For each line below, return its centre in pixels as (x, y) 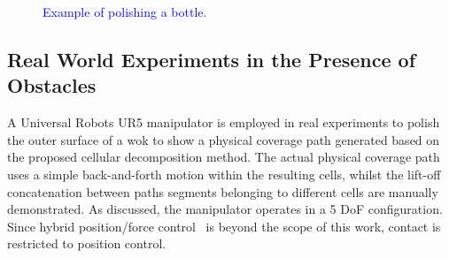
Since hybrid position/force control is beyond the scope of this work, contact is (224, 226)
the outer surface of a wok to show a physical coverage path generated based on (224, 139)
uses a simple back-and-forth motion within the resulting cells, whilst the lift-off (224, 174)
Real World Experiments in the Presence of (212, 59)
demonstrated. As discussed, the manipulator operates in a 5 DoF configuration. (225, 209)
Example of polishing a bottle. (125, 11)
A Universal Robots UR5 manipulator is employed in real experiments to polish (224, 122)
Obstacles (52, 85)
